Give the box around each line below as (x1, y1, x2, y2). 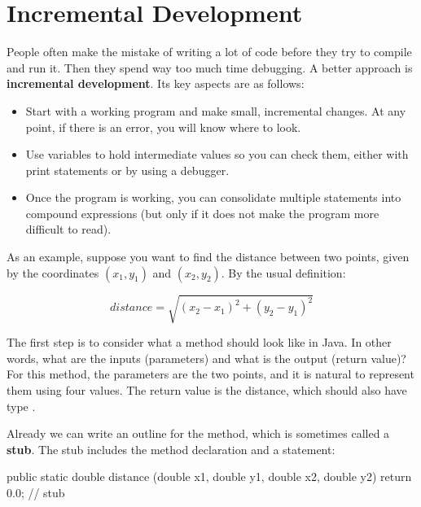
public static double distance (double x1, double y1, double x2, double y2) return (7, 468, 412, 485)
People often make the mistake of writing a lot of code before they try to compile (7, 43, 412, 60)
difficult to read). (25, 221, 112, 238)
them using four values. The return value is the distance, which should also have (7, 381, 407, 398)
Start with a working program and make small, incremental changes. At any (25, 102, 406, 119)
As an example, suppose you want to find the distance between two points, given (7, 248, 410, 265)
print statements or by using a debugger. (25, 161, 230, 178)
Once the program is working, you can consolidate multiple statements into (25, 189, 401, 206)
